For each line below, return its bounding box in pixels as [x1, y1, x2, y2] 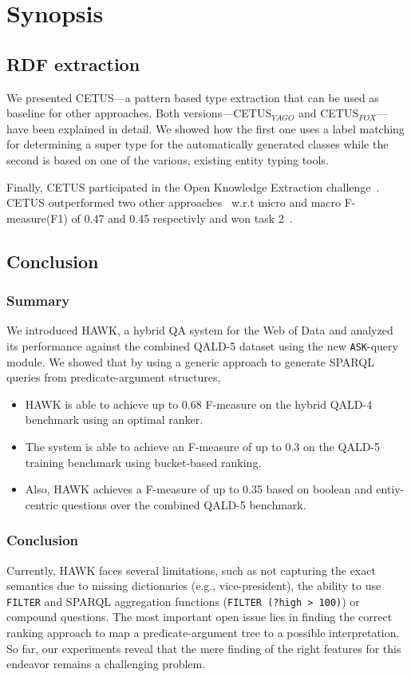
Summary [6, 291, 70, 311]
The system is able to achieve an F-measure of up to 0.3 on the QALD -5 [25, 437, 381, 454]
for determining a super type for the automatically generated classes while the [6, 136, 389, 152]
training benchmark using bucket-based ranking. [25, 453, 262, 470]
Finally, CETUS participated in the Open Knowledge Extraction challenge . [6, 178, 380, 195]
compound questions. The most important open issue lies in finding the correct [6, 608, 393, 625]
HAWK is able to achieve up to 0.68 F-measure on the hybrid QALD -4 [25, 395, 373, 412]
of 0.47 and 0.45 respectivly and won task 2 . [71, 209, 293, 226]
